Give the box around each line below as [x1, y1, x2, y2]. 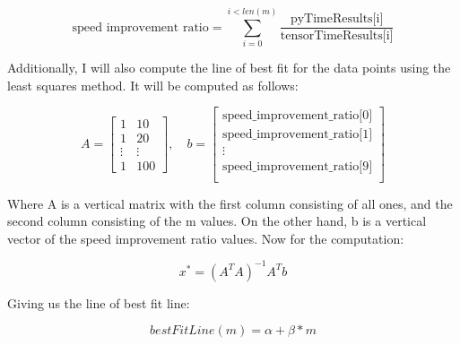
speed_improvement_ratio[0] [222, 109, 373, 123]
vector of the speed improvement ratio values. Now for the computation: [7, 229, 404, 247]
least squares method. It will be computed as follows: [7, 75, 299, 94]
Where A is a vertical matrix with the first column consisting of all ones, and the [7, 194, 453, 212]
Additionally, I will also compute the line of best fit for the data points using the [7, 58, 451, 77]
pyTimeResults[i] [290, 13, 384, 26]
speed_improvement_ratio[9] [222, 160, 373, 174]
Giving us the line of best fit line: [7, 293, 190, 312]
